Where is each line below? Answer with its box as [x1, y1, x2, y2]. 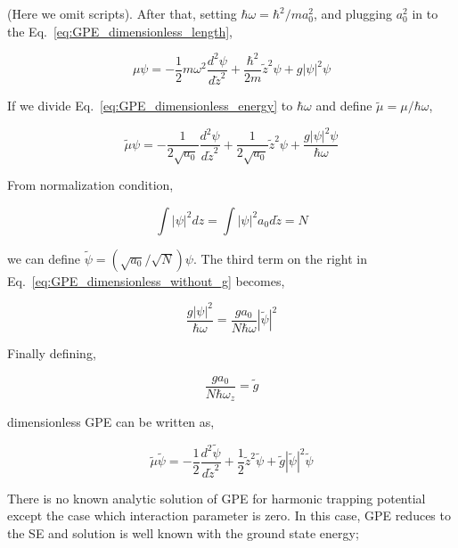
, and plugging [314, 4, 392, 22]
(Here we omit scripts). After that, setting [7, 4, 237, 22]
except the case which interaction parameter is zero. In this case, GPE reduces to [7, 506, 451, 525]
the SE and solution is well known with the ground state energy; [7, 523, 359, 542]
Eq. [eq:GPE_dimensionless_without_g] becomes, [7, 271, 285, 290]
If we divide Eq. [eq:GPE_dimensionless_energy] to [7, 96, 293, 115]
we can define [7, 249, 81, 267]
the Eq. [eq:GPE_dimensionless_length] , [7, 21, 233, 40]
